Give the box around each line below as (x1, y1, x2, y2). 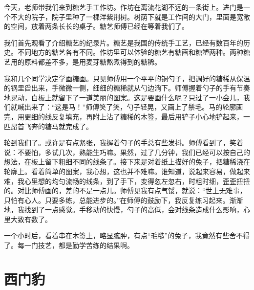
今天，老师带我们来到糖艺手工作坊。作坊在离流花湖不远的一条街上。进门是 (4, 2, 243, 12)
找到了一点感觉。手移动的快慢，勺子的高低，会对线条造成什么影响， (24, 204, 243, 215)
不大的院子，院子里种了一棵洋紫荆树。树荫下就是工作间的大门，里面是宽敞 (10, 11, 250, 22)
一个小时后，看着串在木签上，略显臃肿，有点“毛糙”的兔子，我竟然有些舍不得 (4, 230, 250, 241)
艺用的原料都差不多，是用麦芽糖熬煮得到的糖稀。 (4, 56, 161, 67)
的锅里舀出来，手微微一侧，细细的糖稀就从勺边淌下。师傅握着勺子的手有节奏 (4, 83, 250, 93)
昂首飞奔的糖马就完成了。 (10, 121, 93, 131)
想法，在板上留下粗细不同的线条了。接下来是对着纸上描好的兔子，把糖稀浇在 (4, 156, 250, 167)
